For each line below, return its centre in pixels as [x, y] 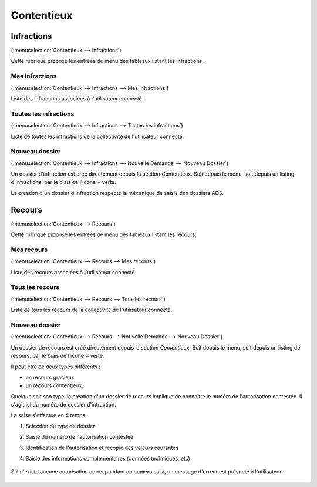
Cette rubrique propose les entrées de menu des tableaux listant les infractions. [107, 61]
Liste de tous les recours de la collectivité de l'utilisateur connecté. [92, 310]
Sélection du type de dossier [60, 426]
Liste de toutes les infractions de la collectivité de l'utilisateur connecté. [97, 136]
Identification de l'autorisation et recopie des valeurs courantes [102, 448]
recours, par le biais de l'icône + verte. [58, 356]
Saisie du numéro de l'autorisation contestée [80, 437]
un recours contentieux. [54, 385]
